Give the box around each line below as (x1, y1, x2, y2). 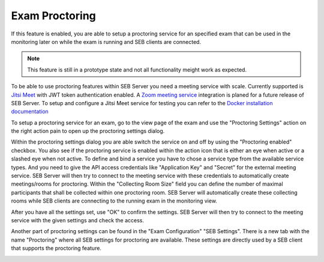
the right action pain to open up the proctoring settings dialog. (11, 127, 165, 135)
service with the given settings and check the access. (11, 216, 144, 224)
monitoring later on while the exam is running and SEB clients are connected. (11, 38, 201, 45)
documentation (11, 108, 49, 115)
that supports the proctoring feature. (11, 245, 102, 252)
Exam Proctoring (11, 9, 96, 22)
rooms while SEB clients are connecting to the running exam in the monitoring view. (11, 197, 217, 204)
